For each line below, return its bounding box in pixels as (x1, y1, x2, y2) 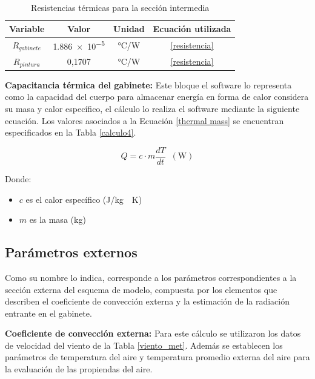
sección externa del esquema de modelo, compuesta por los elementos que (5, 283, 277, 295)
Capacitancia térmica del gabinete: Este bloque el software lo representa (5, 78, 292, 91)
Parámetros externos (5, 243, 138, 262)
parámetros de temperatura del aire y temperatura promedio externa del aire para (5, 351, 310, 363)
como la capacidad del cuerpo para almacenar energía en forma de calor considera (5, 90, 309, 103)
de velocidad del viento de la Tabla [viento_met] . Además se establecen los (5, 338, 283, 351)
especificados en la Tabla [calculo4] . (5, 126, 136, 139)
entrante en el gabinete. (5, 306, 92, 319)
